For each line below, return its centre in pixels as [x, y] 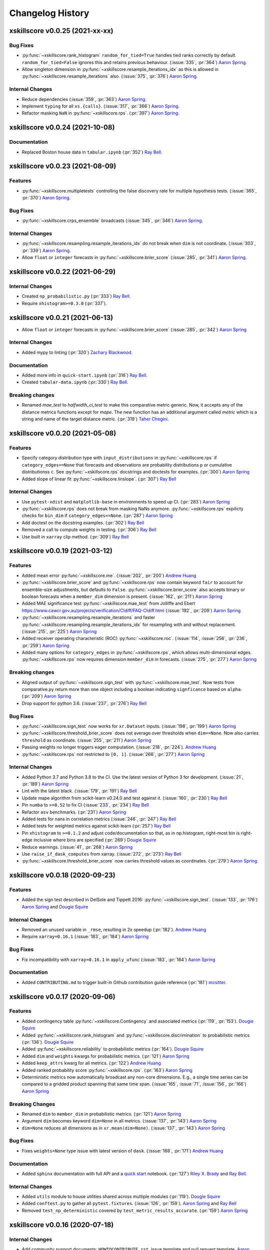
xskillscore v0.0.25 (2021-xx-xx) [61, 31]
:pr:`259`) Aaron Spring [45, 645]
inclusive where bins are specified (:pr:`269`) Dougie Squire [95, 840]
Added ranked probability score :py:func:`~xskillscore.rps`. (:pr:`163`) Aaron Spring [107, 1070]
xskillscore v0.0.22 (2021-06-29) [62, 272]
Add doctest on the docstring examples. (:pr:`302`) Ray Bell [83, 522]
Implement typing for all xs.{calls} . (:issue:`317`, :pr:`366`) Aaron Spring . [101, 106]
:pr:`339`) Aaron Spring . [46, 250]
